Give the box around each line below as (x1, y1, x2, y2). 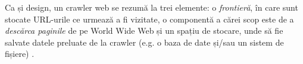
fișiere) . (5, 47, 35, 60)
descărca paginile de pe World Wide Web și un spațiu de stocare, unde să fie (5, 24, 283, 37)
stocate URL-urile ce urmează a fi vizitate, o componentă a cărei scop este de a (5, 12, 294, 25)
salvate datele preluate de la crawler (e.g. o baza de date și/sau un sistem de (5, 36, 284, 48)
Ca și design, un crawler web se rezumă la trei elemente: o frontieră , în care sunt (5, 1, 298, 13)
